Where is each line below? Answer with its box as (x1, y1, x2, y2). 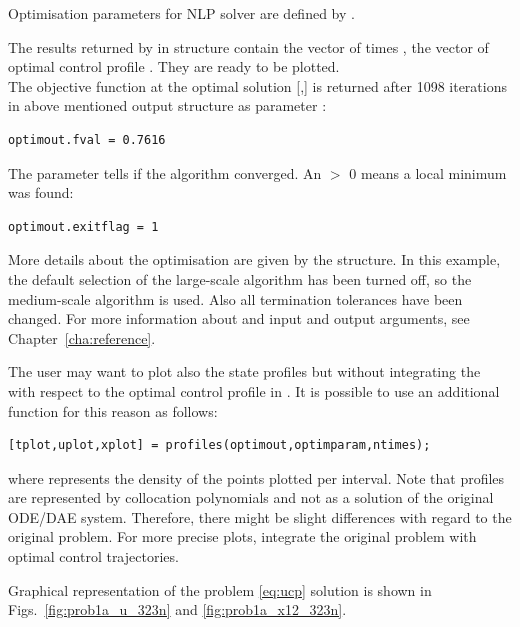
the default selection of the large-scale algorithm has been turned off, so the (8, 268, 472, 289)
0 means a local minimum (349, 162, 507, 183)
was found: (8, 182, 74, 203)
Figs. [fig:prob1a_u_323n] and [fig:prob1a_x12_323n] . (8, 599, 347, 620)
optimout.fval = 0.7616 (8, 132, 166, 147)
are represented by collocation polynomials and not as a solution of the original (8, 487, 494, 508)
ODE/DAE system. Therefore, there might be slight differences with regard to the (8, 506, 512, 527)
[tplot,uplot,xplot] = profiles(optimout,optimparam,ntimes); (8, 438, 431, 453)
